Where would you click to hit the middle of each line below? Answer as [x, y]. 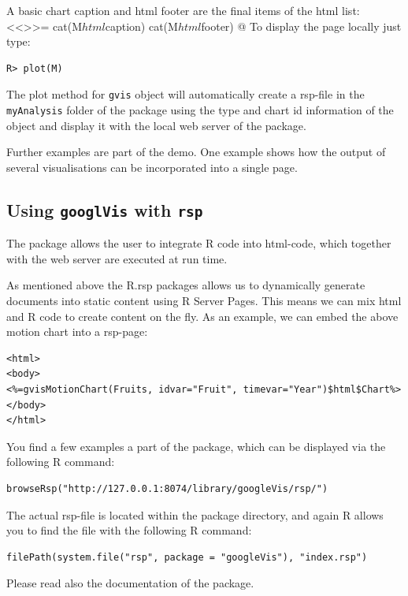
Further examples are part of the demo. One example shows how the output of [196, 152]
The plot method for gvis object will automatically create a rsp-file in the [185, 94]
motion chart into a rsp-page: [77, 332]
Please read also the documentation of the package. [130, 583]
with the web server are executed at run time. [117, 258]
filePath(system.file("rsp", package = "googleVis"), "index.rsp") [187, 557]
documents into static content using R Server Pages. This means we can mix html [204, 301]
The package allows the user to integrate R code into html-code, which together [199, 243]
